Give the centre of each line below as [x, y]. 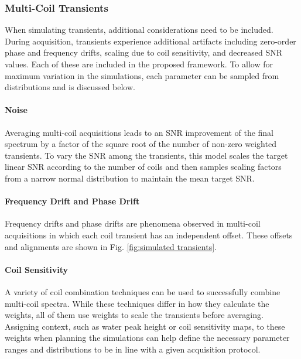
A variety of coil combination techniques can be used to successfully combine [143, 291]
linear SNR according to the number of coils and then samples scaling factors [143, 167]
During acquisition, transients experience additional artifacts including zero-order [150, 41]
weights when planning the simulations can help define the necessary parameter [147, 338]
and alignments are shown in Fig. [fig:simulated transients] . [111, 246]
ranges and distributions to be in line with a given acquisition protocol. [133, 349]
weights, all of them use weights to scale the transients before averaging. [134, 315]
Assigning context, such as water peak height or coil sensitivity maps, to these [145, 326]
